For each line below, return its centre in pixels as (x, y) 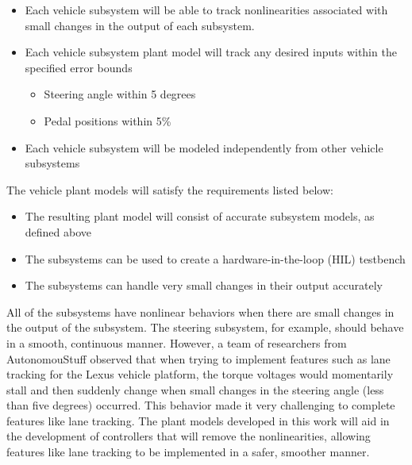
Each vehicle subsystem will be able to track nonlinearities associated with (206, 10)
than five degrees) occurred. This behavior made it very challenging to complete (201, 405)
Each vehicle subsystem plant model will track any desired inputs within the (211, 52)
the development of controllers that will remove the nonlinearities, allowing (189, 436)
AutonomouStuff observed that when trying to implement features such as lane (198, 358)
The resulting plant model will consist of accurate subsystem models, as (200, 216)
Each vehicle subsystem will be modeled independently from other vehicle (204, 147)
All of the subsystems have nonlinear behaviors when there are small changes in (200, 311)
